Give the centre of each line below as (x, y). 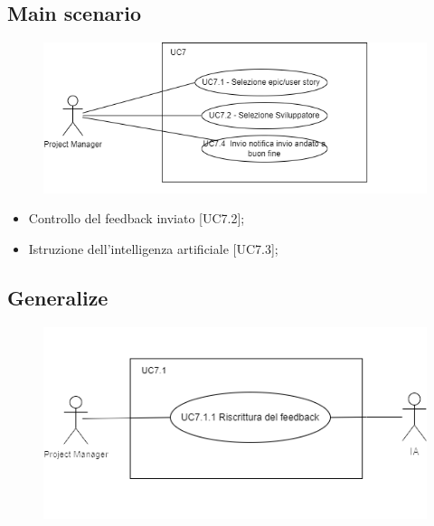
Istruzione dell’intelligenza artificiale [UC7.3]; (153, 249)
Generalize (58, 298)
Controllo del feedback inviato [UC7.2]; (137, 218)
